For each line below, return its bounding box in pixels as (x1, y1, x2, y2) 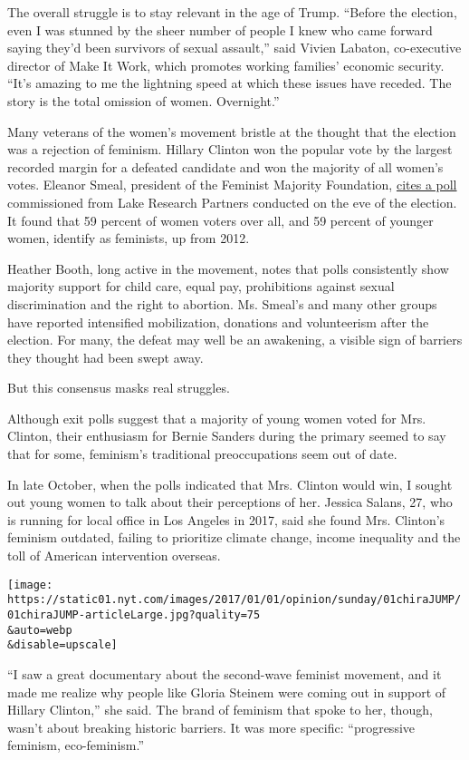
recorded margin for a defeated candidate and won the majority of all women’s (7, 157, 444, 176)
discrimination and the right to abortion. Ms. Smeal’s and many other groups (7, 294, 437, 313)
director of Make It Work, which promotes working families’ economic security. (7, 55, 445, 74)
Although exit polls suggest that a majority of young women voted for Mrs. (7, 408, 426, 427)
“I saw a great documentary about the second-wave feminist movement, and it (7, 664, 442, 683)
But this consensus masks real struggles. (7, 378, 230, 397)
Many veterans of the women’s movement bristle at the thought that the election (7, 122, 456, 141)
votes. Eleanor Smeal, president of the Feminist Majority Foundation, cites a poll (7, 175, 457, 194)
